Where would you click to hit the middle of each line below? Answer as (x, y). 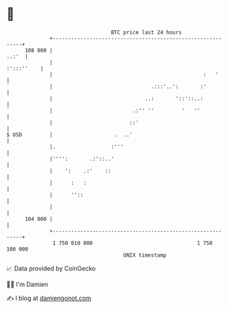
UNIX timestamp (145, 255)
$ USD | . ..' (70, 135)
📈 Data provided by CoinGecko (51, 268)
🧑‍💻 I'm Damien (27, 284)
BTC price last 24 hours (147, 32)
